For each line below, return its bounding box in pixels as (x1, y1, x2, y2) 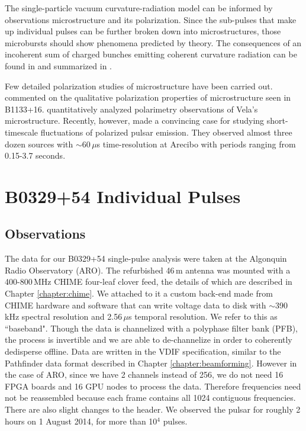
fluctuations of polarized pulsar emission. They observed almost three (40, 126, 292, 138)
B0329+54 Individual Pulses (5, 184, 241, 208)
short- (266, 114, 288, 127)
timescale (5, 126, 38, 138)
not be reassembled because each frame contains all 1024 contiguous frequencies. (5, 391, 296, 404)
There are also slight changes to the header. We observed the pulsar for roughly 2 (5, 403, 301, 416)
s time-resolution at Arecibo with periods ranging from (96, 137, 296, 150)
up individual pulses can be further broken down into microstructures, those (5, 25, 281, 37)
